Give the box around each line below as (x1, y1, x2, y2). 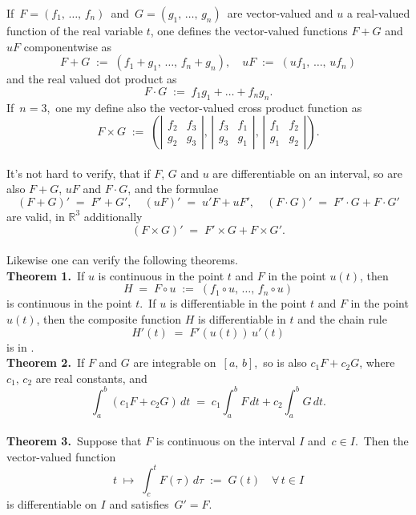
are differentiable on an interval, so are (212, 164, 402, 181)
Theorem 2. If (6, 354, 85, 371)
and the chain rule (297, 310, 387, 327)
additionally (83, 207, 143, 224)
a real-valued (346, 5, 410, 21)
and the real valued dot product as (6, 70, 177, 87)
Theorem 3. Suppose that (6, 433, 142, 449)
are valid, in (6, 207, 65, 224)
